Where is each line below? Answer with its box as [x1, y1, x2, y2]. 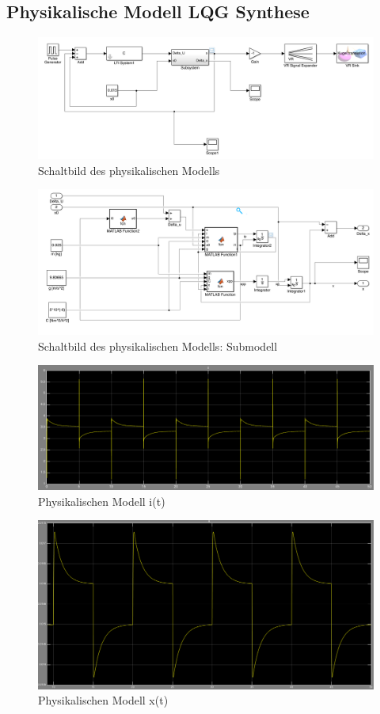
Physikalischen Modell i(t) [38, 492, 165, 509]
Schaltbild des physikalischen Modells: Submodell [38, 337, 278, 354]
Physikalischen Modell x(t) [38, 692, 169, 708]
